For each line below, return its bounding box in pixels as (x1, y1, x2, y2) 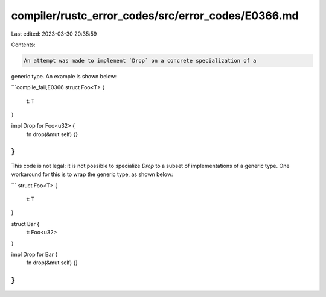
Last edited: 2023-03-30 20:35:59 (11, 30, 97, 37)
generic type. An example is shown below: (11, 72, 117, 80)
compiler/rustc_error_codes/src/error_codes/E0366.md (11, 9, 299, 22)
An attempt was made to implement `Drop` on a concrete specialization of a (24, 57, 257, 64)
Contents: (11, 41, 36, 48)
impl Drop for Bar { (11, 251, 58, 258)
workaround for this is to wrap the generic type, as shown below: (11, 170, 173, 178)
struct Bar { (11, 220, 40, 227)
